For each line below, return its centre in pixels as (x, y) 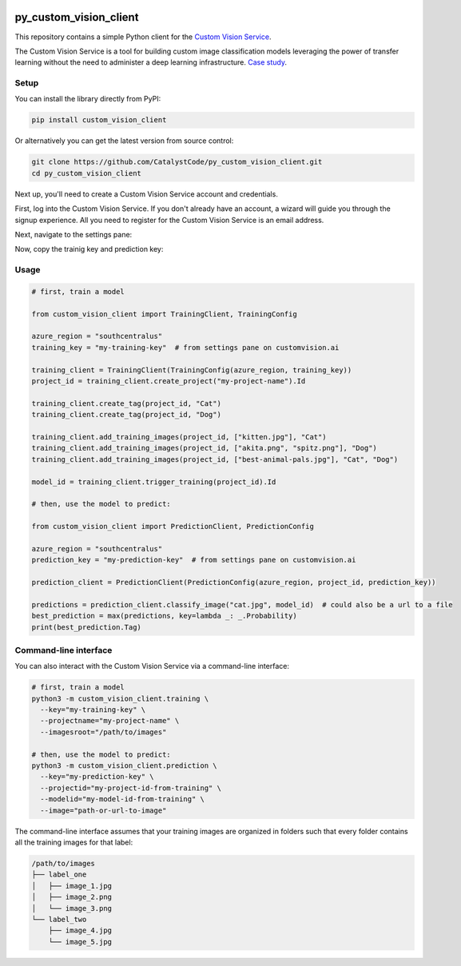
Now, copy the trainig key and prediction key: (89, 249)
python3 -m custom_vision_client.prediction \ (124, 766)
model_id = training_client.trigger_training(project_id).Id (154, 482)
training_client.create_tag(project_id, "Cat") (126, 403)
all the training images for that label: (74, 842)
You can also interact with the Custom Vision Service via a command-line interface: (152, 666)
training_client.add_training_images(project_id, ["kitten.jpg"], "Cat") (179, 437)
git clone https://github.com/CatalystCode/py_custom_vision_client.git (177, 162)
